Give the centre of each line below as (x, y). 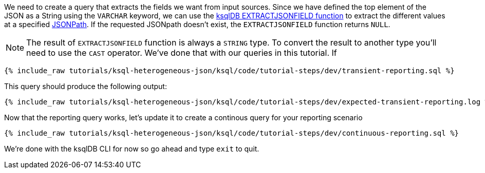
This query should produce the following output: (86, 86)
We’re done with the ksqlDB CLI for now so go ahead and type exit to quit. (132, 149)
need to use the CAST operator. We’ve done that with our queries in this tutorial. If (182, 53)
